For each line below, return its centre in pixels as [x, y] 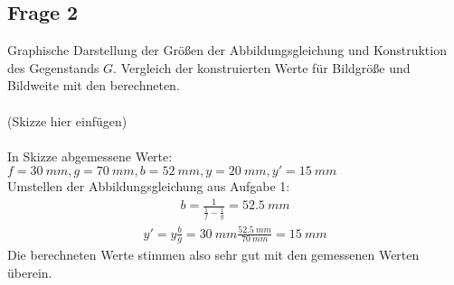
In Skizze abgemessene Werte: [90, 156]
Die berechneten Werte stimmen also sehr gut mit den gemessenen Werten [213, 255]
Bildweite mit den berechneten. [94, 85]
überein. [30, 273]
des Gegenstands [53, 67]
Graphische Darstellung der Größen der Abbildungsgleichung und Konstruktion [227, 50]
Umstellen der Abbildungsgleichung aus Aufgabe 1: [149, 186]
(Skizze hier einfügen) [67, 120]
